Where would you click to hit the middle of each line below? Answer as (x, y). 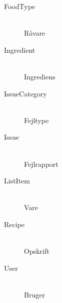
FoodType (20, 6)
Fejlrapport (41, 164)
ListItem (17, 181)
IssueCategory (25, 93)
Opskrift (37, 251)
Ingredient (20, 49)
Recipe (14, 224)
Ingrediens (40, 76)
